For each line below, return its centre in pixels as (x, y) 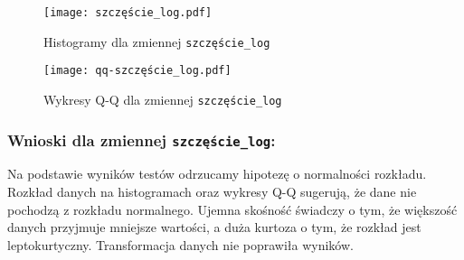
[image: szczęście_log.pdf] (128, 13)
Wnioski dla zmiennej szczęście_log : (142, 139)
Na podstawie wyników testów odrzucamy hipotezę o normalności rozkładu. (217, 174)
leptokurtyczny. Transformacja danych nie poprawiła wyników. (180, 244)
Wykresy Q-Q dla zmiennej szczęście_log (163, 99)
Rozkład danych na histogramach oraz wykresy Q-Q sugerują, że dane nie (212, 191)
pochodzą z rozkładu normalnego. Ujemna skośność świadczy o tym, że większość (232, 209)
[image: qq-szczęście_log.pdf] (137, 71)
